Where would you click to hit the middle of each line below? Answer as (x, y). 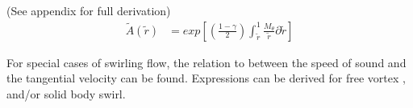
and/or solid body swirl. (66, 93)
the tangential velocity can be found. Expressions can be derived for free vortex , (206, 78)
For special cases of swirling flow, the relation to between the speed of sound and (206, 62)
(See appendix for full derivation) (89, 10)
